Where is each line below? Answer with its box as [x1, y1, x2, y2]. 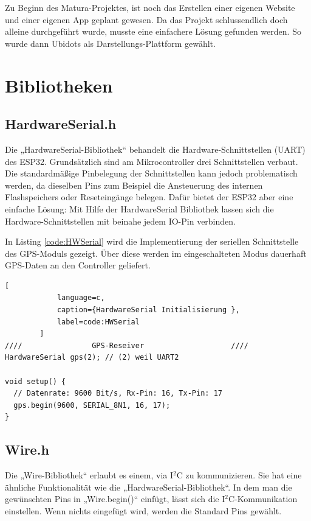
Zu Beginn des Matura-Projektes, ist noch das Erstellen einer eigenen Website [5, 1, 295, 13]
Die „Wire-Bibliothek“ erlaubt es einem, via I [5, 469, 174, 481]
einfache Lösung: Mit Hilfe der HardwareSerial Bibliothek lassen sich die [5, 202, 274, 215]
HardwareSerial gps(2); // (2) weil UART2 [5, 353, 179, 362]
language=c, [56, 293, 105, 302]
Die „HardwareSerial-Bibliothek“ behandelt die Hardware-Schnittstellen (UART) [5, 142, 306, 155]
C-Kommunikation [228, 492, 298, 505]
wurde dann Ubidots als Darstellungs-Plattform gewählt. [5, 37, 216, 49]
